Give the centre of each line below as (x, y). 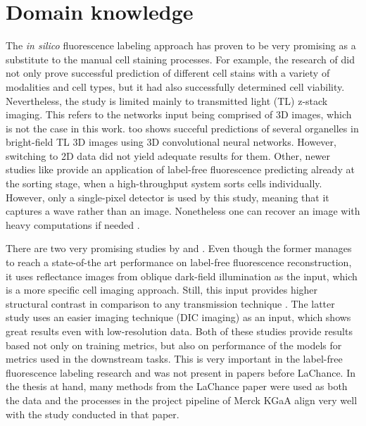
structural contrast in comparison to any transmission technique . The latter (170, 303)
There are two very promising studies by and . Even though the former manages (179, 248)
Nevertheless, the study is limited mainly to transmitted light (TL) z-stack (167, 100)
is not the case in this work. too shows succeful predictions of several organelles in (182, 128)
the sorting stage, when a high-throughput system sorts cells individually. (164, 183)
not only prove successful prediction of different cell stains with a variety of (168, 73)
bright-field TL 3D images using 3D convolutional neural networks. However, (171, 142)
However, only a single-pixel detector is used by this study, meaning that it (168, 197)
